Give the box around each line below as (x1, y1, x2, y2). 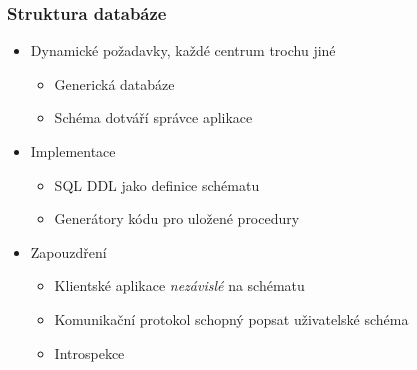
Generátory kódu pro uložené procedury (54, 208, 300, 229)
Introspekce (54, 342, 125, 363)
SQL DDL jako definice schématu (54, 174, 260, 195)
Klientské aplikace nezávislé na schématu (54, 275, 305, 296)
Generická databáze (54, 73, 175, 94)
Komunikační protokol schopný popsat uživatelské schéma (54, 308, 409, 329)
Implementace (30, 141, 116, 161)
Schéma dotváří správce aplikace (54, 107, 253, 128)
